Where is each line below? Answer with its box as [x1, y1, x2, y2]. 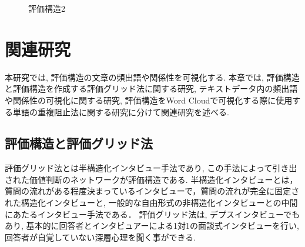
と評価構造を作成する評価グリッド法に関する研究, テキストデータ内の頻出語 [5, 82, 298, 95]
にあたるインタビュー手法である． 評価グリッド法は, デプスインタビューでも [5, 208, 300, 220]
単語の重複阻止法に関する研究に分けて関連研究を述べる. [12, 105, 229, 118]
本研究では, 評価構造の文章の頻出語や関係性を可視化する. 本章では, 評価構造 [5, 71, 300, 83]
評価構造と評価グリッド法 [5, 134, 153, 152]
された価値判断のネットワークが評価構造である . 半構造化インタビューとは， [5, 173, 298, 185]
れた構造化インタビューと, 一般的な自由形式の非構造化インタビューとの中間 [5, 196, 298, 209]
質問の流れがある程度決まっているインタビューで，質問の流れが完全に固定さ [5, 185, 300, 197]
